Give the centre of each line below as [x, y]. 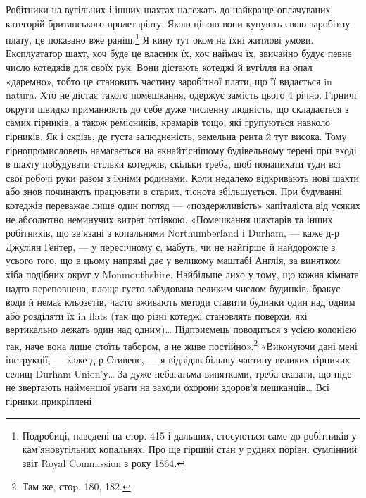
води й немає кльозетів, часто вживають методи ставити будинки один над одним [181, 302]
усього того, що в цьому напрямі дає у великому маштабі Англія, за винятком [173, 260]
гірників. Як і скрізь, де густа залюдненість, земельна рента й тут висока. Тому [176, 136]
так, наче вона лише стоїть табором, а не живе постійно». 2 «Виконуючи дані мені [182, 344]
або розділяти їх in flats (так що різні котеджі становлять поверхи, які [157, 315]
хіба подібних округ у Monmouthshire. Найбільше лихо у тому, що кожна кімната [183, 274]
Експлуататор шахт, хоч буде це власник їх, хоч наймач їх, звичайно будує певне [179, 53]
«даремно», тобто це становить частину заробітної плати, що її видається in [169, 81]
